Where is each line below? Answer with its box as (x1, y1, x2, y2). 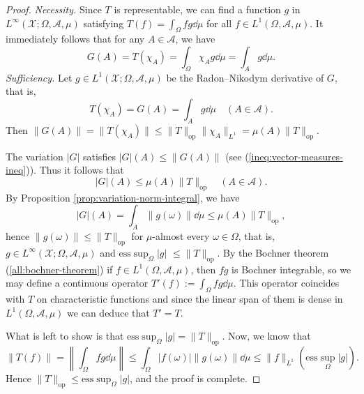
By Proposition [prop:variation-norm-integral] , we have (6, 190, 240, 204)
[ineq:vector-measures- (248, 149, 343, 163)
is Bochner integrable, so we (232, 262, 351, 276)
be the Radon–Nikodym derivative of (166, 70, 324, 84)
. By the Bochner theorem (217, 245, 329, 259)
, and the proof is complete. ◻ (130, 371, 261, 386)
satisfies (83, 149, 116, 163)
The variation (6, 149, 63, 163)
